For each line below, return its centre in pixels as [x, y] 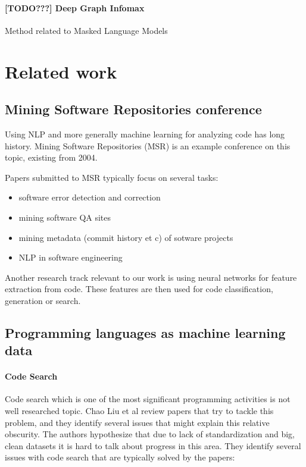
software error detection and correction [90, 197]
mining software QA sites [65, 217]
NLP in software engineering [71, 257]
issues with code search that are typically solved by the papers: [120, 457]
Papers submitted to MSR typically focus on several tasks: [112, 177]
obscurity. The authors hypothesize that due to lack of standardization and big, [150, 434]
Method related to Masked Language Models [86, 30]
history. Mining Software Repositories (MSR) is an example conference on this [148, 145]
